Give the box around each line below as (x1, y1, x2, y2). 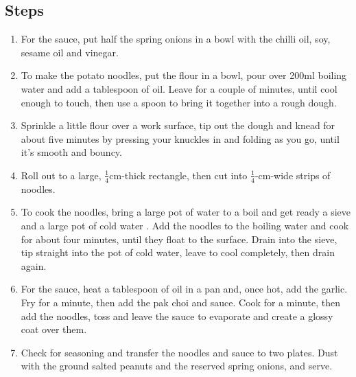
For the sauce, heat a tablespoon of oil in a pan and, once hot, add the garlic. (21, 282, 348, 296)
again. (21, 258, 47, 273)
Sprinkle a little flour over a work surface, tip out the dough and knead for (21, 118, 335, 133)
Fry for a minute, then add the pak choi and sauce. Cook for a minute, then (21, 295, 340, 309)
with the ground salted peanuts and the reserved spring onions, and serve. (21, 358, 333, 373)
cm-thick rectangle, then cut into (109, 168, 248, 182)
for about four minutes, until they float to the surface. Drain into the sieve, (21, 231, 337, 246)
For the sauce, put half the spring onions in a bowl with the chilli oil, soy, (21, 32, 331, 46)
